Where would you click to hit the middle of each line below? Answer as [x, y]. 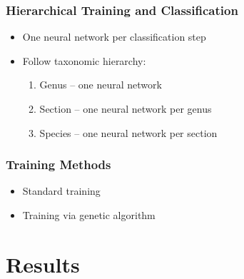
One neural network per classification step [114, 37]
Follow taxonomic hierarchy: [84, 60]
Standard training [61, 191]
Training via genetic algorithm [89, 215]
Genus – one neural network [101, 85]
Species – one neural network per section [128, 132]
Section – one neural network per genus [126, 108]
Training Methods [59, 164]
